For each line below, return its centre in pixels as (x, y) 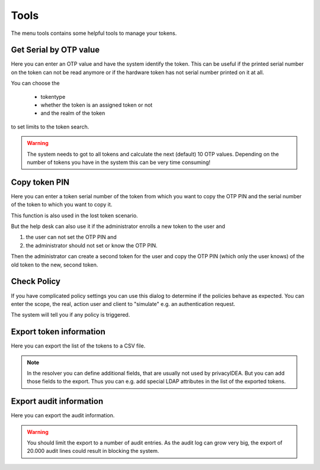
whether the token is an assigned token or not (97, 105)
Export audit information (57, 402)
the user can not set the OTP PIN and (71, 237)
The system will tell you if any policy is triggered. (71, 315)
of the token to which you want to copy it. (62, 205)
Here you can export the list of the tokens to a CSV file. (78, 346)
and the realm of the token (73, 113)
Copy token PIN (40, 182)
